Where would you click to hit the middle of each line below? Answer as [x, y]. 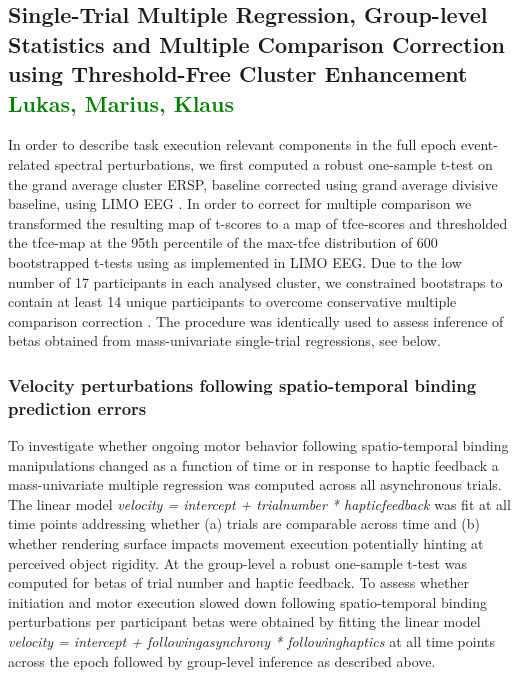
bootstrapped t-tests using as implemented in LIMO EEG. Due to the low [235, 261]
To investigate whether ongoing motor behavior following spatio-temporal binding [258, 445]
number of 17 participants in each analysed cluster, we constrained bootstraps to [255, 281]
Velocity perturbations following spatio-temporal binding [242, 384]
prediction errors [77, 407]
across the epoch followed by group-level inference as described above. [222, 660]
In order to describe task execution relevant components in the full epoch [232, 144]
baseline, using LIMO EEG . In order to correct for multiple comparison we [240, 203]
